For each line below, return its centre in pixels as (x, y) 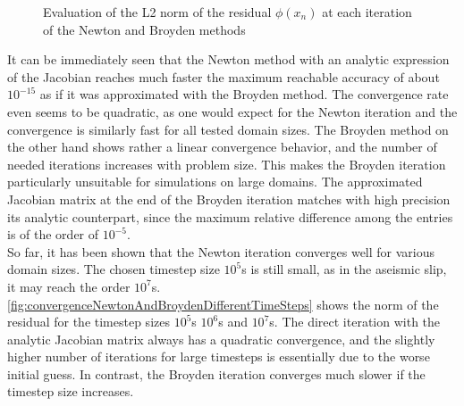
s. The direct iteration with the (355, 322)
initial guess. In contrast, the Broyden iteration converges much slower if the (216, 373)
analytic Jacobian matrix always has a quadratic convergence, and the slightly (221, 339)
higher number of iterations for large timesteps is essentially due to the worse (219, 356)
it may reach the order (69, 286)
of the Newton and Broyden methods (144, 29)
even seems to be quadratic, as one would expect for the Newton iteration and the (232, 111)
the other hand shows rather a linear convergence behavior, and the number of (222, 147)
